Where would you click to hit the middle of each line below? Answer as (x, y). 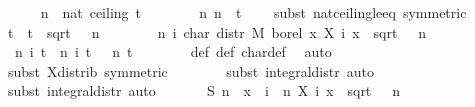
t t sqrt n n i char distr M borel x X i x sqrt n (217, 31)
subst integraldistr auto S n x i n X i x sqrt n (204, 90)
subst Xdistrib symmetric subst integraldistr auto (190, 70)
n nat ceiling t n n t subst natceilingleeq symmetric (253, 12)
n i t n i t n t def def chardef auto (173, 51)
